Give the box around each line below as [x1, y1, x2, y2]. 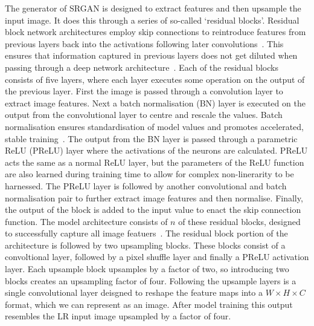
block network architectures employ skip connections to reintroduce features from [5, 25, 306, 38]
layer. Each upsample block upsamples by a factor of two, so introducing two [5, 262, 289, 275]
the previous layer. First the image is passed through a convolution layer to [5, 85, 283, 97]
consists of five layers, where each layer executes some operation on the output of [5, 73, 305, 85]
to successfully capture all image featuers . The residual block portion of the [5, 227, 288, 240]
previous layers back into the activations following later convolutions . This [5, 37, 284, 50]
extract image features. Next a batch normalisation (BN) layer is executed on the [5, 96, 306, 109]
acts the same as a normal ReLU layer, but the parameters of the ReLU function [5, 155, 304, 168]
